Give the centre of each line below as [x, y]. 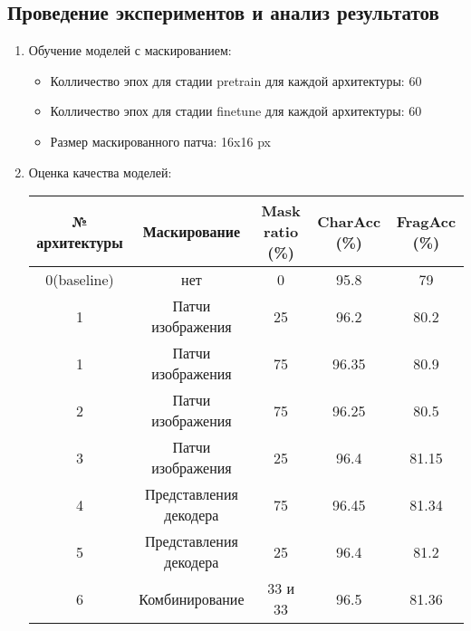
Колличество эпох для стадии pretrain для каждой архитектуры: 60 [236, 80]
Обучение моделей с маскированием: [130, 50]
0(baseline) [80, 280]
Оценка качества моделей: [100, 172]
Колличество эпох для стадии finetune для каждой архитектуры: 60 [236, 111]
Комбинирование [192, 598]
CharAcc [349, 221]
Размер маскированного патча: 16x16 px [160, 141]
